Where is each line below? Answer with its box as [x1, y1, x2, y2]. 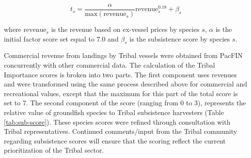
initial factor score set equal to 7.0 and [4, 33, 119, 43]
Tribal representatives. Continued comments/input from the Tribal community [4, 126, 237, 136]
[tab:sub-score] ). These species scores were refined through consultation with [4, 116, 231, 127]
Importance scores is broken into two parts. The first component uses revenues [4, 69, 237, 79]
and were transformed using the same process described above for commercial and [4, 79, 247, 89]
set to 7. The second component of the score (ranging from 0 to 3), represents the [4, 98, 246, 108]
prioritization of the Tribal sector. [4, 145, 104, 155]
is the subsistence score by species [129, 33, 230, 43]
